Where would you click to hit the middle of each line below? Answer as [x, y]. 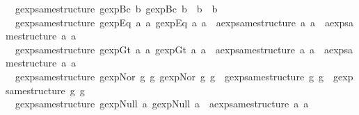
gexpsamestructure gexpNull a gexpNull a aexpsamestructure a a [162, 104]
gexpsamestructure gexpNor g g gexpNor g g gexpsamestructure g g [169, 76]
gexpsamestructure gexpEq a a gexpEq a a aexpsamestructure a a [165, 22]
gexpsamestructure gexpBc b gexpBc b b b [116, 8]
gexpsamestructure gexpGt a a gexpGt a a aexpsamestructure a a [165, 49]
